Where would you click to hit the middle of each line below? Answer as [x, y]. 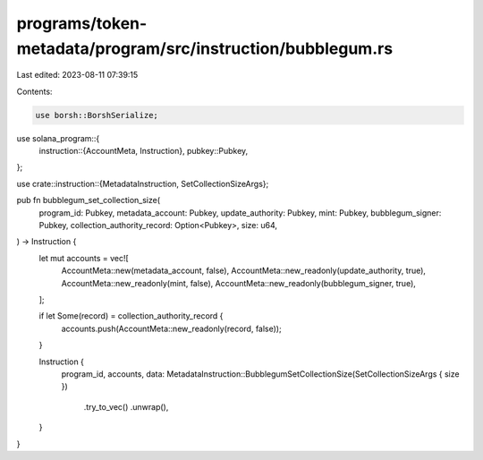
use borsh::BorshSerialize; [97, 115]
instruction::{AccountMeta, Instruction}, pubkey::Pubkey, [144, 151]
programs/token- [82, 23]
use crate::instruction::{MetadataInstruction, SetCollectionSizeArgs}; [143, 183]
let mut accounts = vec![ [84, 258]
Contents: [34, 91]
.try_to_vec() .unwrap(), [126, 406]
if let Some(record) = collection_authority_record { [131, 316]
